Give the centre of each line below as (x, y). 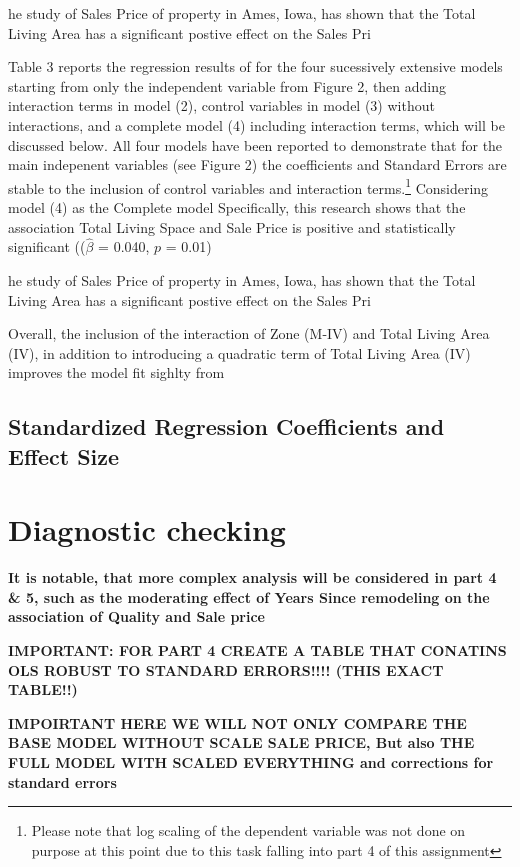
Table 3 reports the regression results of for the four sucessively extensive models (255, 66)
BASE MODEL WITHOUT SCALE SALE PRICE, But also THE (241, 742)
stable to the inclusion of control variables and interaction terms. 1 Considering (248, 186)
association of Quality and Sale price (136, 616)
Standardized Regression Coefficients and (226, 426)
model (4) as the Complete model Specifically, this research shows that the (237, 207)
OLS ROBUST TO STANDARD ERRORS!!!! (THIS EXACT (226, 669)
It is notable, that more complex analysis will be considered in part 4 (252, 577)
